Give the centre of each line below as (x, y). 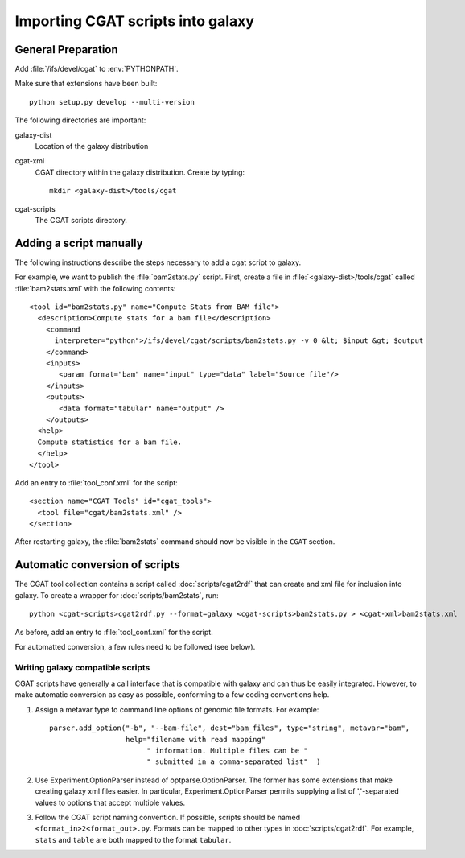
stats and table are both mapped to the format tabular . (133, 839)
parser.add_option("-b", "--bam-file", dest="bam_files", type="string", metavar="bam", (230, 728)
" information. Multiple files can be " (227, 751)
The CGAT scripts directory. (81, 220)
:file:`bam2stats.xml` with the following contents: (95, 288)
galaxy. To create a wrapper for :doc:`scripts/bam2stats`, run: (117, 595)
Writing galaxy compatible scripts (82, 667)
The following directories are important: (80, 120)
